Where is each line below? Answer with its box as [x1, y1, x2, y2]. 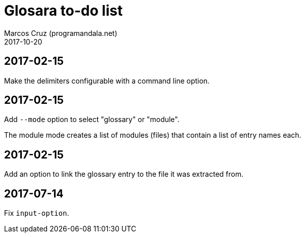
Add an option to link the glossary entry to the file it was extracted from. [4, 170, 244, 179]
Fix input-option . [4, 209, 69, 218]
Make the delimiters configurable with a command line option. [4, 76, 210, 85]
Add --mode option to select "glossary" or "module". [4, 115, 180, 124]
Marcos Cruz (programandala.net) [4, 28, 117, 37]
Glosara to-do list [4, 2, 123, 19]
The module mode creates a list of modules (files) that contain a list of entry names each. [4, 131, 301, 140]
